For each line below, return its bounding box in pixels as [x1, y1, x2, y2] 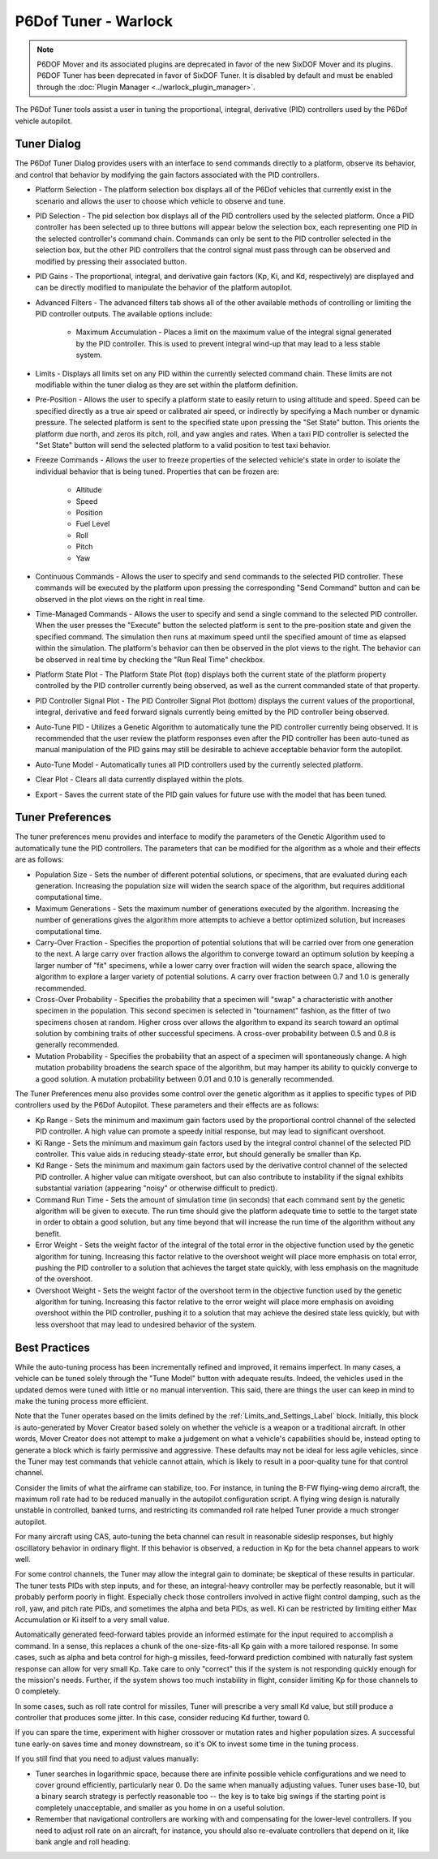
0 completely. [15, 1686, 61, 1696]
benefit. [35, 1229, 62, 1238]
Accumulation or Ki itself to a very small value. [15, 1615, 170, 1624]
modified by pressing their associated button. [35, 256, 187, 266]
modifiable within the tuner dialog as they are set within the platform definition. [35, 380, 298, 389]
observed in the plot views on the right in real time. [35, 594, 205, 604]
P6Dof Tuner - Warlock [15, 12, 174, 30]
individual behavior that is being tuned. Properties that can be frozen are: [35, 467, 280, 476]
